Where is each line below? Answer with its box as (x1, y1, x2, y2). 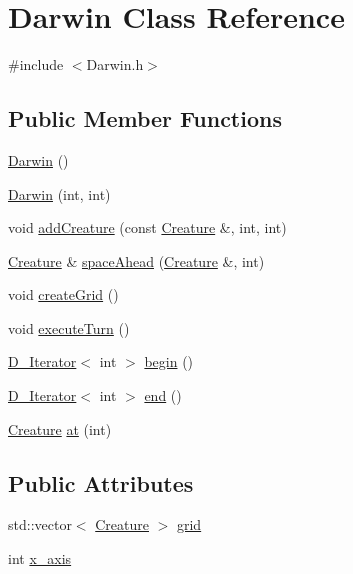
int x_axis (8, 548, 72, 569)
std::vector (8, 514, 72, 535)
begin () (144, 351, 194, 372)
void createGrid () (8, 284, 119, 305)
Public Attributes (8, 467, 194, 498)
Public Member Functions (8, 103, 282, 134)
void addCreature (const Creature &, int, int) (8, 217, 287, 238)
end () (144, 385, 182, 406)
